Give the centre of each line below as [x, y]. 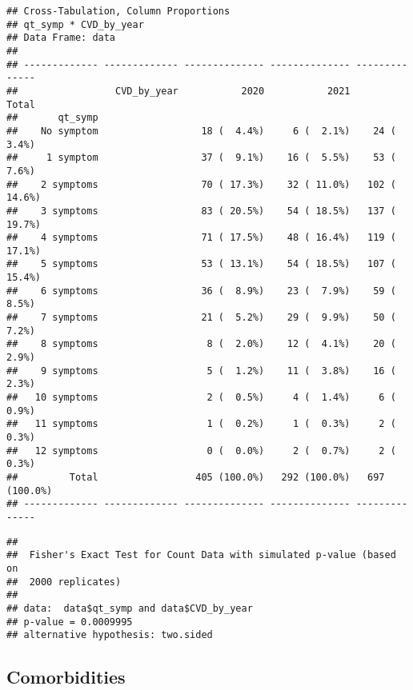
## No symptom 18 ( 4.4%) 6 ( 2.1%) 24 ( [201, 131]
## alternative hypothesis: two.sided [110, 635]
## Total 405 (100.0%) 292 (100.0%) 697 [196, 477]
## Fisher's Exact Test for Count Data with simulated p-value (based [201, 555]
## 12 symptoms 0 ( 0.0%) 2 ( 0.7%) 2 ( [201, 451]
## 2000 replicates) [64, 582]
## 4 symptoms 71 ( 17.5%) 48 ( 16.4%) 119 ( [201, 238]
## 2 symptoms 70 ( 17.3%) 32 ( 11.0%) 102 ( [201, 184]
